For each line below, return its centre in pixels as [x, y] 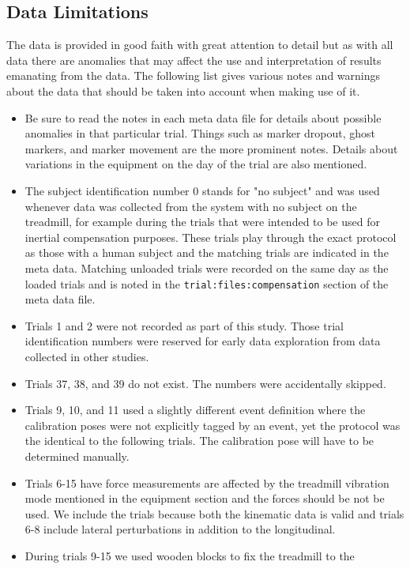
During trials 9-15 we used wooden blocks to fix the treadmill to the [190, 555]
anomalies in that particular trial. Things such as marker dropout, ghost [200, 133]
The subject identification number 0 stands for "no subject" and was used [202, 190]
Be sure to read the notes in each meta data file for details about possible [203, 117]
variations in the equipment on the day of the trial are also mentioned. [196, 164]
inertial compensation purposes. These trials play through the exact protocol [211, 237]
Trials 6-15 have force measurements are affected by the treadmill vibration [207, 482]
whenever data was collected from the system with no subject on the [191, 206]
